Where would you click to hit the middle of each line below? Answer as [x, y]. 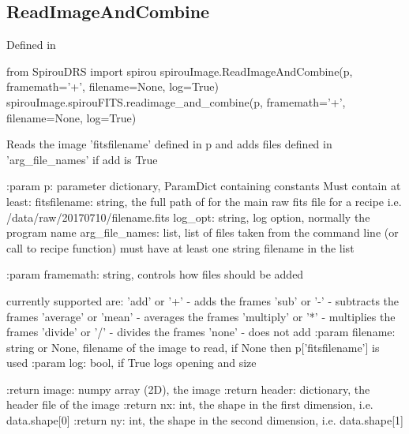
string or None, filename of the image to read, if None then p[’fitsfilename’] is [193, 347]
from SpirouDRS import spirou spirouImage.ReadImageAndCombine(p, [180, 71]
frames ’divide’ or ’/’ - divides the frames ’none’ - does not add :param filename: [201, 332]
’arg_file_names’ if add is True [82, 159]
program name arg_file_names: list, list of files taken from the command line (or [203, 232]
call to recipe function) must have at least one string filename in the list [180, 247]
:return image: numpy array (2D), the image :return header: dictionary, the [188, 389]
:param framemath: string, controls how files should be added [155, 274]
